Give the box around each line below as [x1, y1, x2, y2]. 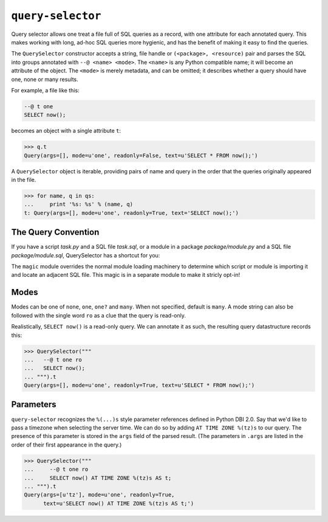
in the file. [11, 176, 36, 183]
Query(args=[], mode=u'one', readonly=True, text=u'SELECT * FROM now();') [24, 382, 255, 389]
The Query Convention [11, 227, 100, 237]
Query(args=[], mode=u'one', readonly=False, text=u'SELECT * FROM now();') [24, 152, 258, 159]
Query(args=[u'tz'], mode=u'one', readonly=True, [24, 492, 175, 498]
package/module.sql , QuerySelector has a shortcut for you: [11, 251, 160, 259]
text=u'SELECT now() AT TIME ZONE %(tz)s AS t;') [43, 499, 194, 507]
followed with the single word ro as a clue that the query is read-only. [11, 311, 186, 319]
